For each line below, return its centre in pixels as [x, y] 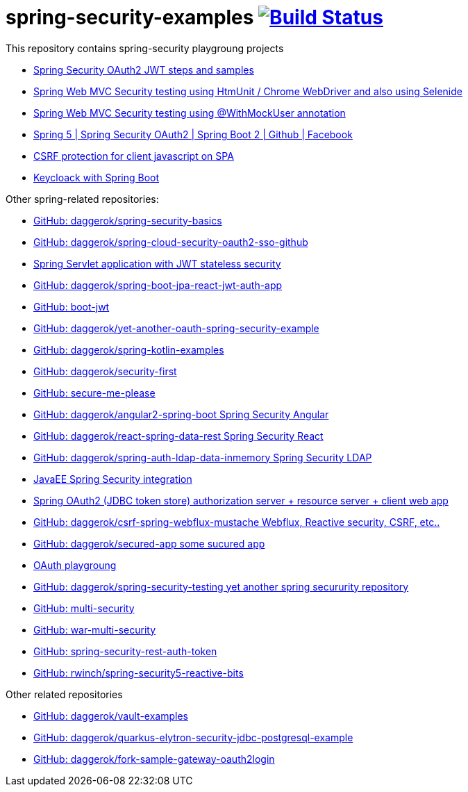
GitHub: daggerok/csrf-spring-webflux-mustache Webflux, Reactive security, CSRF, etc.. [237, 522]
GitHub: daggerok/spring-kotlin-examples [129, 349]
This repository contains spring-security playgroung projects [145, 48]
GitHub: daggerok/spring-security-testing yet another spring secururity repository [221, 586]
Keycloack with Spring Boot [97, 177]
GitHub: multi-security [84, 608]
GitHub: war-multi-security [95, 629]
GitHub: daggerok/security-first [105, 371]
